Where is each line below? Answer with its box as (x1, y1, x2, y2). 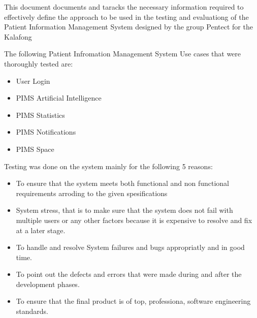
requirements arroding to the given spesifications (16, 187, 168, 198)
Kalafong (4, 31, 32, 42)
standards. (16, 306, 49, 316)
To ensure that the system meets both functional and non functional (16, 178, 229, 188)
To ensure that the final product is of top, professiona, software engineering (16, 296, 251, 306)
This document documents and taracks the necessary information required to (4, 2, 244, 12)
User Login (16, 75, 50, 86)
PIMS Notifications (16, 126, 76, 137)
